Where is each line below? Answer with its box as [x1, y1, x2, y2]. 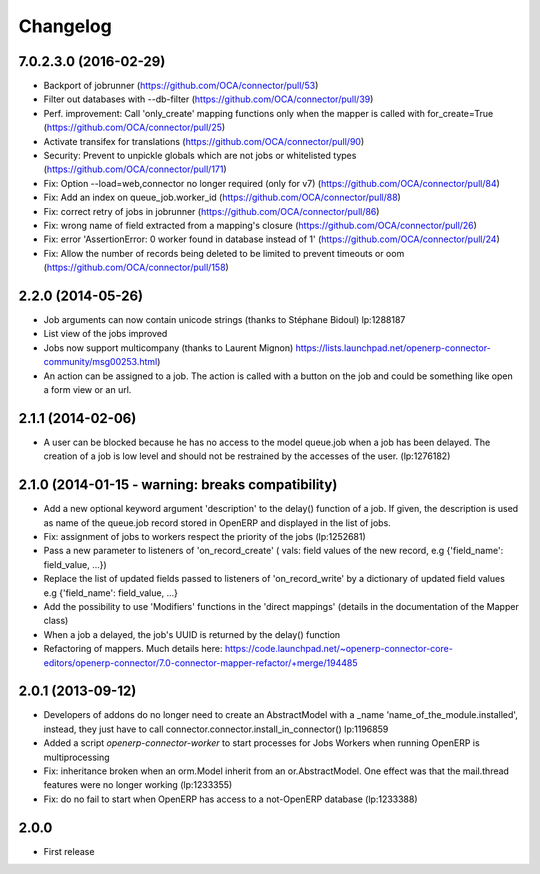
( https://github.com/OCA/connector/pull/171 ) [43, 163, 227, 175]
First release [43, 845, 95, 857]
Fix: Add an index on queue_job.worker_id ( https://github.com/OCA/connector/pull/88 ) [43, 191, 402, 204]
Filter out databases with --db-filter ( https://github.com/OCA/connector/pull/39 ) [43, 93, 374, 105]
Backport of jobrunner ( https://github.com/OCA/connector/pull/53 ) [43, 80, 319, 92]
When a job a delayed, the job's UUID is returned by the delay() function [43, 628, 341, 640]
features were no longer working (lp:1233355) [43, 779, 233, 791]
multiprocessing [43, 751, 110, 763]
